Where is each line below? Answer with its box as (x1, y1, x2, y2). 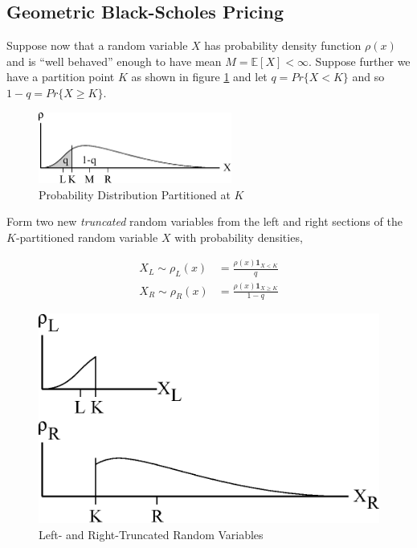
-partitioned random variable (15, 228, 158, 245)
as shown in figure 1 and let (131, 68, 268, 85)
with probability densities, (174, 228, 303, 245)
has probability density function (204, 37, 362, 54)
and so (352, 68, 385, 85)
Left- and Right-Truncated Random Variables (39, 526, 264, 542)
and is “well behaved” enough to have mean (6, 52, 222, 69)
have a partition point (6, 68, 115, 85)
